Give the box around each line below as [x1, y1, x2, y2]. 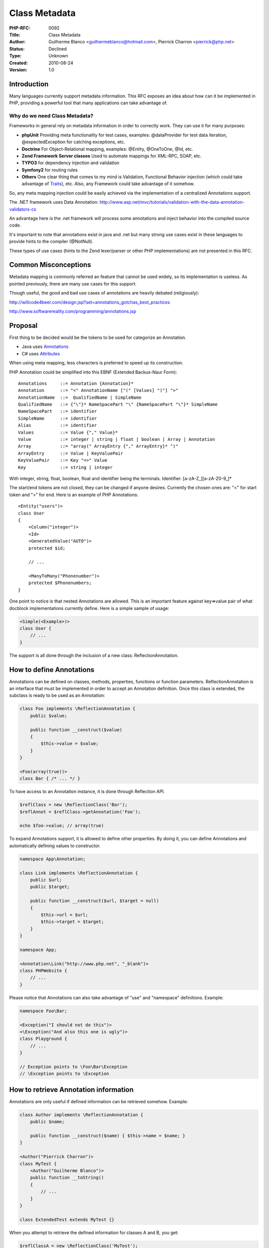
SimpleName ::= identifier [18, 415, 97, 421]
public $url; [30, 877, 62, 883]
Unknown [48, 53, 68, 59]
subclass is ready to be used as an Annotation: [9, 692, 106, 698]
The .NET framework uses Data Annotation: [9, 199, 99, 205]
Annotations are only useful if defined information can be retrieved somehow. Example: [9, 1098, 188, 1104]
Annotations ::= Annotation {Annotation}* [18, 380, 134, 386]
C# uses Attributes [21, 350, 60, 356]
